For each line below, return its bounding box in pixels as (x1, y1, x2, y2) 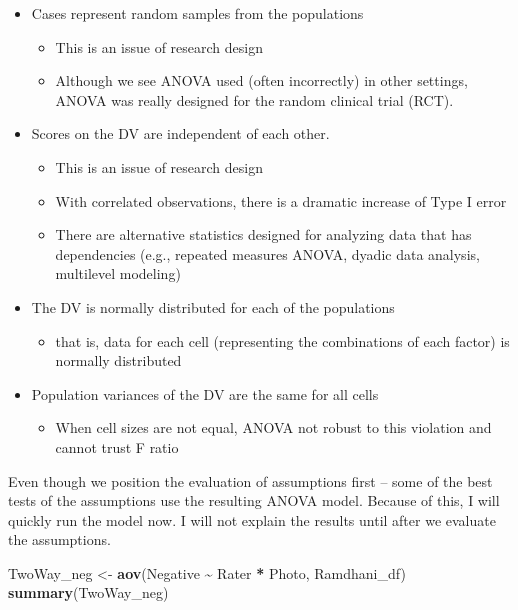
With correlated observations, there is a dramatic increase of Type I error (55, 190, 507, 211)
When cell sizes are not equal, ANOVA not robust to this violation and (55, 417, 492, 438)
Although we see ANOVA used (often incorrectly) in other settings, (55, 70, 468, 91)
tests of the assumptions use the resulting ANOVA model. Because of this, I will (8, 490, 500, 511)
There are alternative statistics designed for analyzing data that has (55, 224, 472, 245)
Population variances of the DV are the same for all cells (31, 383, 379, 404)
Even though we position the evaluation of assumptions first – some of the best (8, 470, 493, 491)
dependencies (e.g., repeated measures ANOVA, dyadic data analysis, (55, 243, 480, 264)
